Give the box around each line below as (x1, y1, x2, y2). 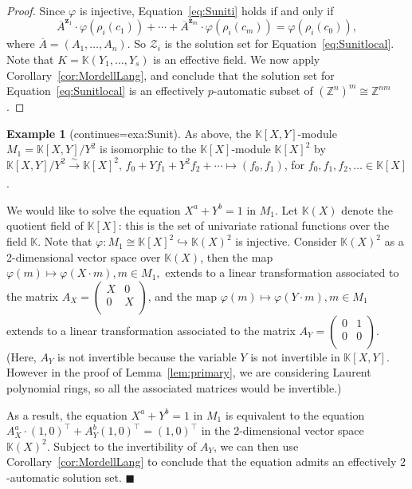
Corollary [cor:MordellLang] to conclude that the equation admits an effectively (6, 453, 397, 470)
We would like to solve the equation (6, 201, 181, 218)
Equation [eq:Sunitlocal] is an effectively (6, 82, 205, 99)
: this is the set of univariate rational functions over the (118, 217, 390, 234)
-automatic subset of (213, 82, 313, 99)
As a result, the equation (6, 406, 128, 423)
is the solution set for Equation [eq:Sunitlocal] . (164, 35, 394, 52)
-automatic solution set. (6, 468, 122, 485)
